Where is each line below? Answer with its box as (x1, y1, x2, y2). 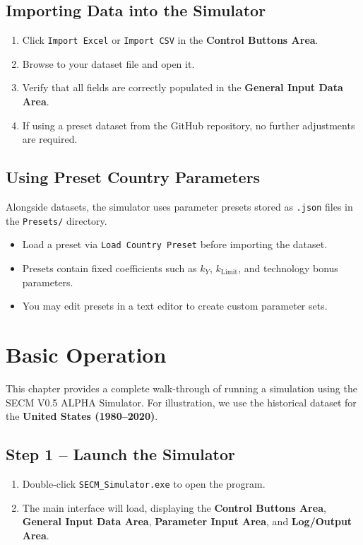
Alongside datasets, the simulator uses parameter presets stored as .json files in (6, 199, 353, 214)
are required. (22, 131, 78, 146)
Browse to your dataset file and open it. (22, 56, 195, 71)
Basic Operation (6, 339, 167, 368)
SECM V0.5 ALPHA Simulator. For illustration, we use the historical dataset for (6, 394, 357, 409)
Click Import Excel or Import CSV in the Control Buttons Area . (22, 33, 319, 47)
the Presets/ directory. (6, 213, 107, 228)
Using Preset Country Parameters (6, 166, 261, 188)
